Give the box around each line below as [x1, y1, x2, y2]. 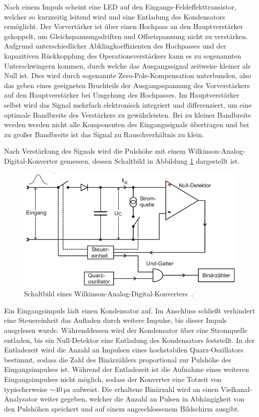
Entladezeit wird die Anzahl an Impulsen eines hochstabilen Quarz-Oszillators [4, 344, 243, 355]
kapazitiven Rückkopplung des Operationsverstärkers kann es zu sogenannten [4, 50, 241, 61]
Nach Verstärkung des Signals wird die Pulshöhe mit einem [4, 146, 186, 156]
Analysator [4, 393, 38, 404]
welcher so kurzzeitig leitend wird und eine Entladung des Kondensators [4, 11, 225, 22]
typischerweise [4, 383, 48, 394]
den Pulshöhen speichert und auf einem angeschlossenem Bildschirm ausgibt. [4, 403, 240, 413]
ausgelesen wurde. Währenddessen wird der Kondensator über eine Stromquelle [4, 325, 247, 335]
